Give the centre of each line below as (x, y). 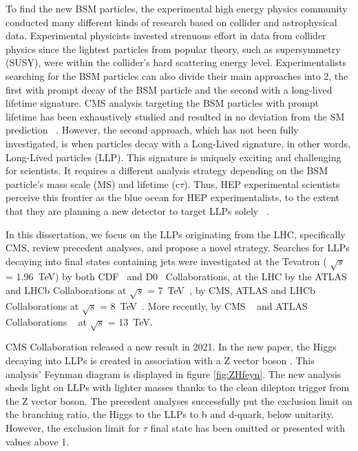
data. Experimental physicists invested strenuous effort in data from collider (166, 35)
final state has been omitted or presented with (248, 427)
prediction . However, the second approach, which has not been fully (152, 130)
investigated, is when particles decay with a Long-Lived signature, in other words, (178, 143)
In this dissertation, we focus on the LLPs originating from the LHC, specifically (176, 234)
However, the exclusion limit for (73, 427)
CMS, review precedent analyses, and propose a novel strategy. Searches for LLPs (178, 248)
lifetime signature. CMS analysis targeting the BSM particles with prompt (162, 103)
